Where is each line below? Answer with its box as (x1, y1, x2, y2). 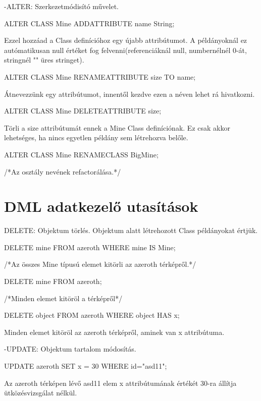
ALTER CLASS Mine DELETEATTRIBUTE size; (4, 105, 162, 116)
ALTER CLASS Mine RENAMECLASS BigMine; (4, 149, 159, 159)
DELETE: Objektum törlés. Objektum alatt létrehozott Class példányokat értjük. (4, 225, 258, 236)
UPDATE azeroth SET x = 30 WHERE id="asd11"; (4, 361, 167, 371)
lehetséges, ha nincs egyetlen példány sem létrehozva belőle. (4, 132, 188, 143)
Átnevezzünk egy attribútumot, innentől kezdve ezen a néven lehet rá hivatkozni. (4, 88, 255, 99)
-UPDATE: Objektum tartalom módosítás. (4, 343, 136, 354)
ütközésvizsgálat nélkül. (4, 387, 77, 398)
